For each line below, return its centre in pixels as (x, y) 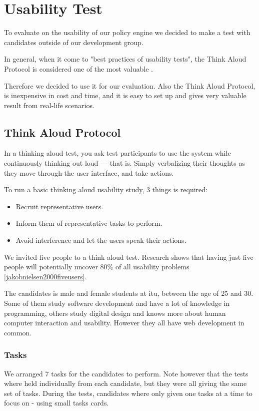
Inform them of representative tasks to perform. (89, 223)
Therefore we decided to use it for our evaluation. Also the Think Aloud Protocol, (130, 85)
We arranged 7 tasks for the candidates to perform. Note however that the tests (126, 373)
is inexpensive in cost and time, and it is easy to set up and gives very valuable (125, 95)
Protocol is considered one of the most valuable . (79, 68)
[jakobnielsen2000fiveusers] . (45, 276)
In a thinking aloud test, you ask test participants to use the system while (117, 153)
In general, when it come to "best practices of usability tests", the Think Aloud (125, 59)
